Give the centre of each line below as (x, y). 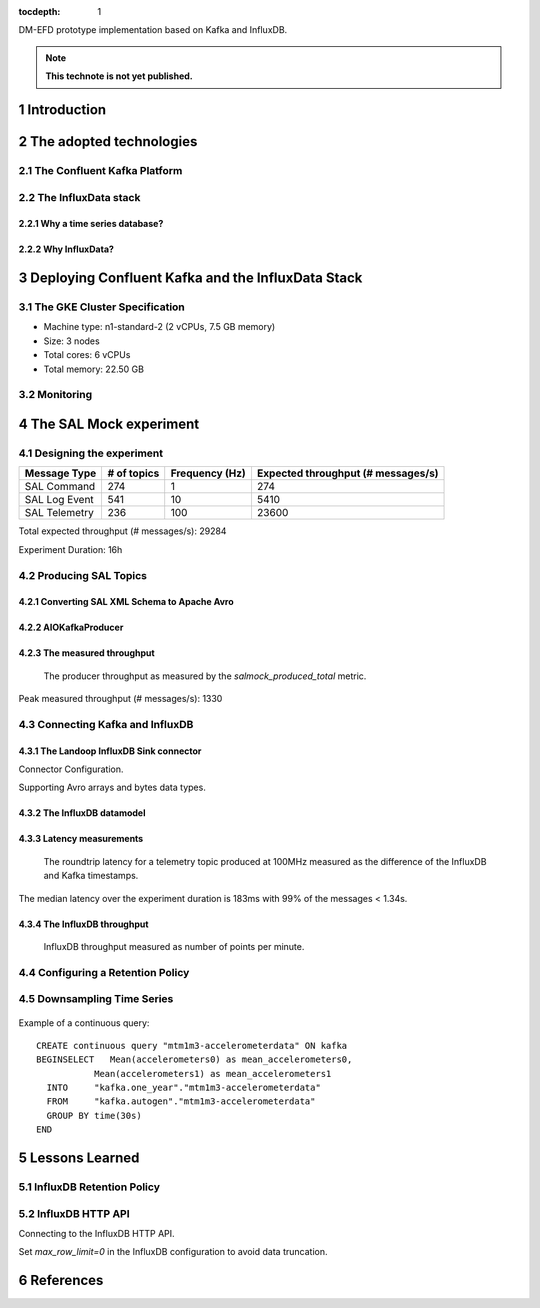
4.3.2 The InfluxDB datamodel (82, 813)
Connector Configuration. (71, 769)
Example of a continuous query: (84, 1022)
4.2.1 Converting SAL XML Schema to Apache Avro (126, 602)
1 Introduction (62, 109)
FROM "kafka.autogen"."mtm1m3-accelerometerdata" (181, 1101)
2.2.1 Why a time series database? (91, 224)
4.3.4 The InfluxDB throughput (83, 924)
